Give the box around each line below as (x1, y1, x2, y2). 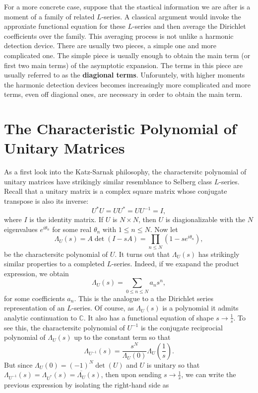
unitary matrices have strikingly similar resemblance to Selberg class (4, 176, 212, 186)
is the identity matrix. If (29, 214, 103, 225)
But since (4, 359, 33, 370)
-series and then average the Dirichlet (132, 21, 246, 31)
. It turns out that (115, 248, 170, 259)
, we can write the (181, 369, 236, 380)
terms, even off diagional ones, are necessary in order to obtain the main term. (4, 89, 243, 99)
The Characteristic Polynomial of (4, 118, 237, 139)
